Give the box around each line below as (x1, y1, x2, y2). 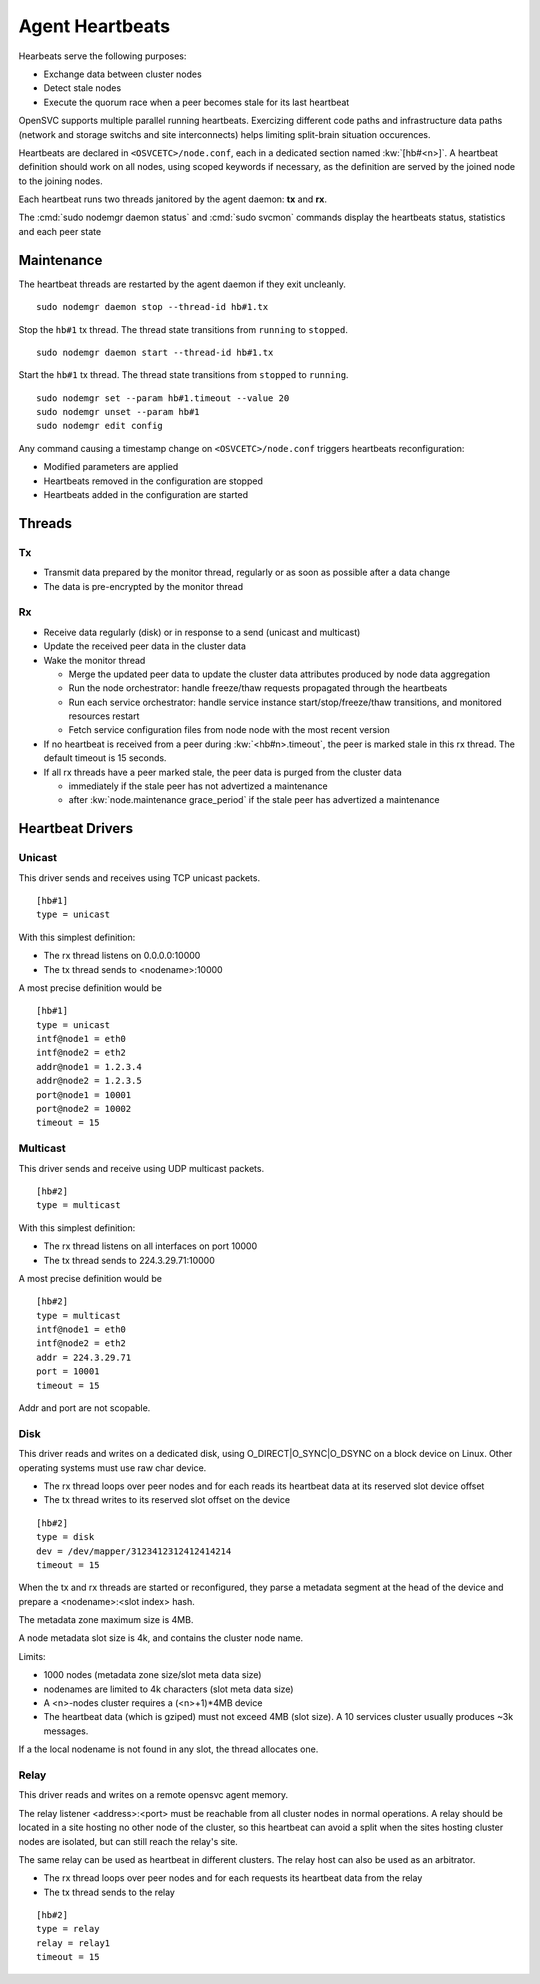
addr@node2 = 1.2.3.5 (36, 1075, 142, 1087)
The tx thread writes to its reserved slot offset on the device (43, 1494, 290, 1506)
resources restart (68, 710, 140, 722)
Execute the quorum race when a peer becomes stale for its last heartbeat (43, 96, 350, 108)
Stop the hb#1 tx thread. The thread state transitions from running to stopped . (18, 323, 349, 335)
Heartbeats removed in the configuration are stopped (43, 475, 264, 487)
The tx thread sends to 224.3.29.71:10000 (43, 1254, 215, 1266)
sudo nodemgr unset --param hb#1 (36, 406, 200, 418)
